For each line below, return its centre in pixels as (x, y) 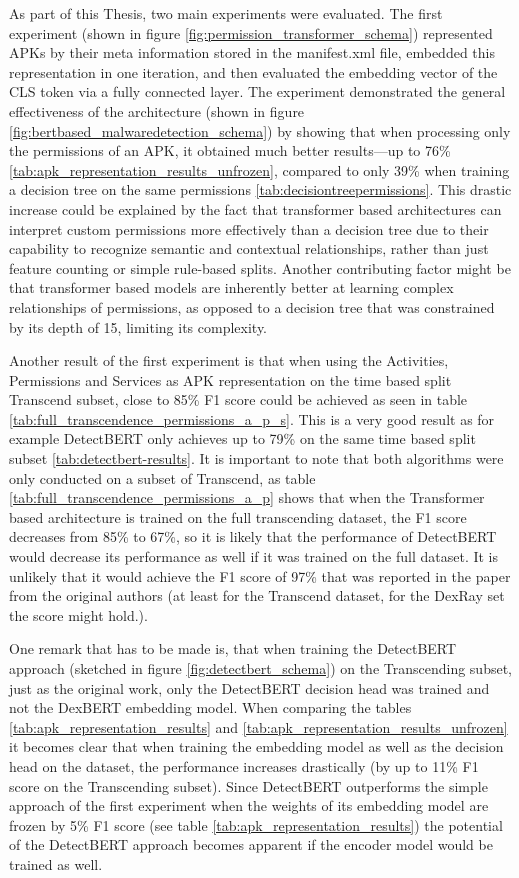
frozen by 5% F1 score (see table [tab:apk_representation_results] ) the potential (256, 824)
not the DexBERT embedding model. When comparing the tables (210, 707)
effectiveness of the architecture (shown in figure (157, 110)
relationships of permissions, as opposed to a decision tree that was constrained (252, 306)
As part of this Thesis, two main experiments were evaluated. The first (226, 13)
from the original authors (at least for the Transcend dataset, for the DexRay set (257, 595)
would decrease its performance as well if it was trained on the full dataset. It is (254, 556)
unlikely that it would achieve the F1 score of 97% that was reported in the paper (260, 575)
